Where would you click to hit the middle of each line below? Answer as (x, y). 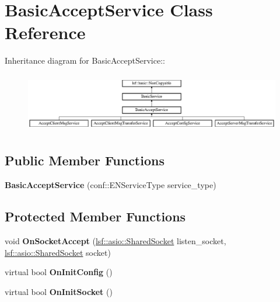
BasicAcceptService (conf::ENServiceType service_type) (111, 185)
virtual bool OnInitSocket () (59, 291)
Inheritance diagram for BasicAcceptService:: (85, 60)
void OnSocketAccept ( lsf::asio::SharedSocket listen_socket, (116, 240)
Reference (45, 32)
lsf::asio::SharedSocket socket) (58, 252)
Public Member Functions (85, 160)
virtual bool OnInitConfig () (59, 272)
